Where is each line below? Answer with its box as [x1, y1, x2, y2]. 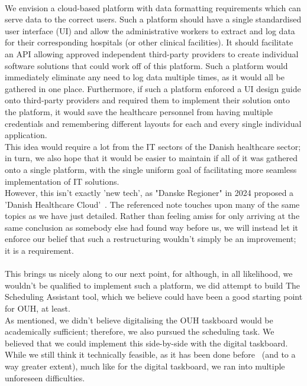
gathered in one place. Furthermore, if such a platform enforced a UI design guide [5, 82, 301, 94]
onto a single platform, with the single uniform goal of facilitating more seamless [5, 163, 297, 175]
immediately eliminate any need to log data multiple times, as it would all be [5, 71, 285, 83]
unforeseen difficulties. [5, 371, 85, 384]
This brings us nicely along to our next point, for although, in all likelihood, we [5, 267, 293, 280]
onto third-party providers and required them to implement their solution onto [5, 94, 290, 106]
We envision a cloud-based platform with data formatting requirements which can [5, 1, 301, 14]
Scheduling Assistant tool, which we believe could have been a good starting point [5, 290, 303, 303]
